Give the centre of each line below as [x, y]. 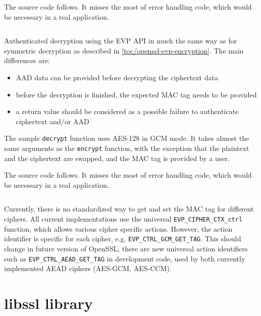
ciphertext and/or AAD [53, 121]
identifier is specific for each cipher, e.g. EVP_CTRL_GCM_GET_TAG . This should [123, 239]
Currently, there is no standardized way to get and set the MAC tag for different [129, 209]
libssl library [48, 303]
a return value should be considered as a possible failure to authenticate [127, 111]
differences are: [27, 60]
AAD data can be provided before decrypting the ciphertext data [117, 77]
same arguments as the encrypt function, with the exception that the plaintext [127, 148]
